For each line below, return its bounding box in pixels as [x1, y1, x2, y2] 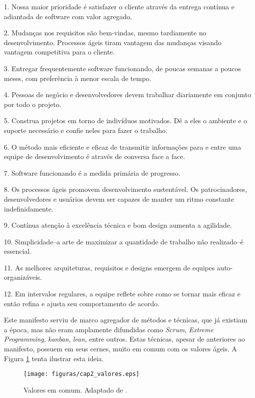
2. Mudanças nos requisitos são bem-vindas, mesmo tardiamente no [4, 27, 206, 38]
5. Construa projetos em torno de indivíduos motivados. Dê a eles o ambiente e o [4, 115, 247, 126]
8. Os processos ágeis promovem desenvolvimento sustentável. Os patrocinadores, [4, 184, 247, 194]
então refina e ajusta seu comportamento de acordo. [4, 298, 160, 308]
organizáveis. [4, 272, 42, 282]
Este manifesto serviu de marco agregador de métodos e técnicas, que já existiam [4, 315, 248, 325]
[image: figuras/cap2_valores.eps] [24, 371, 140, 378]
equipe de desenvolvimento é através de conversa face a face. [4, 151, 185, 161]
